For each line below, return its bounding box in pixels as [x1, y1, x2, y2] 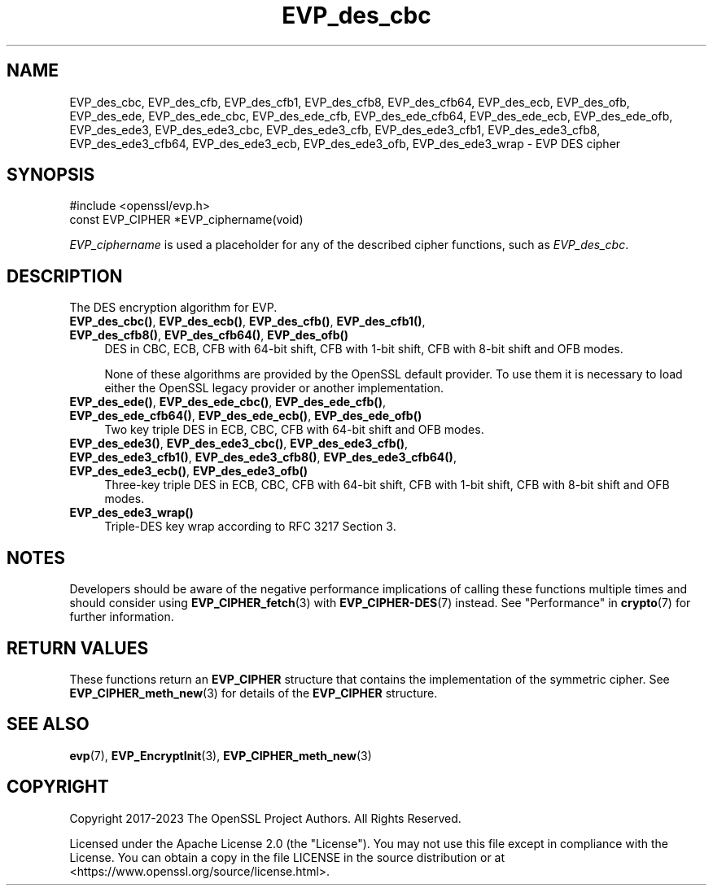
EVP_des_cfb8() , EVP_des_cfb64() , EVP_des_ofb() [69, 328, 349, 343]
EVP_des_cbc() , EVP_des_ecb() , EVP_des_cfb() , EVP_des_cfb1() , [69, 314, 426, 329]
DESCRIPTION [7, 265, 123, 286]
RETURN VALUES [7, 637, 149, 658]
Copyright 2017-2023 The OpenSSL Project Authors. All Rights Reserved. [69, 811, 461, 825]
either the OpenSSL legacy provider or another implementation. [104, 381, 444, 396]
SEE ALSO [7, 714, 90, 735]
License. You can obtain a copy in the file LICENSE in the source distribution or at [69, 850, 505, 864]
